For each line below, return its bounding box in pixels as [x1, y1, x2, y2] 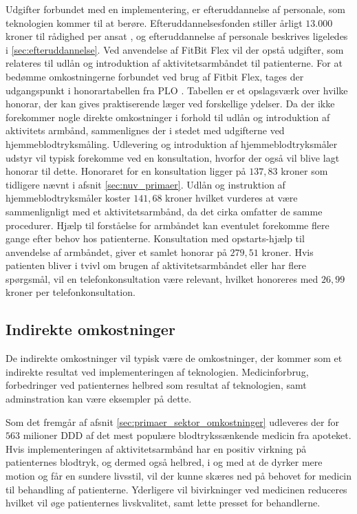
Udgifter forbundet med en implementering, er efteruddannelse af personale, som [6, 2, 345, 16]
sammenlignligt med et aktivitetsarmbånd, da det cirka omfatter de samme [6, 204, 323, 218]
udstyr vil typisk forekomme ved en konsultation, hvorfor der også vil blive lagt [6, 150, 340, 164]
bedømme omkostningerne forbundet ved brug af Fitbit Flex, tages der [6, 69, 304, 83]
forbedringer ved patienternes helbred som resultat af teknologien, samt [6, 378, 307, 392]
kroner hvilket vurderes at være [165, 191, 298, 205]
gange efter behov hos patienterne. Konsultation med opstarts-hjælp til [6, 231, 305, 246]
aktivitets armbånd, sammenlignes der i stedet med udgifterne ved [6, 123, 285, 138]
